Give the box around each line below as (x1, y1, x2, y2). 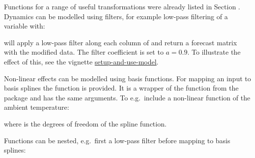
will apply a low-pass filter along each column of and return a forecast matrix (4, 37, 237, 47)
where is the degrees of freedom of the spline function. (4, 118, 167, 128)
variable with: (4, 21, 45, 31)
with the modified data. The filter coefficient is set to (4, 47, 164, 57)
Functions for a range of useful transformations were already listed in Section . (4, 1, 240, 11)
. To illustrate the (187, 47, 241, 57)
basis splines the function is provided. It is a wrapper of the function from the (4, 83, 239, 93)
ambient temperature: (4, 102, 69, 112)
